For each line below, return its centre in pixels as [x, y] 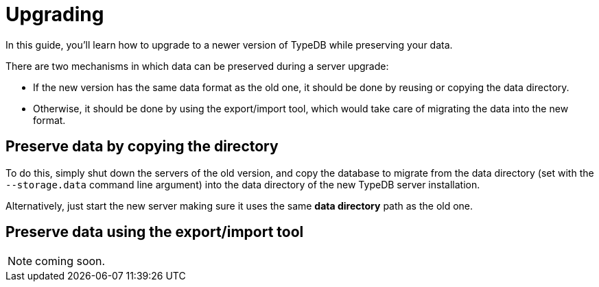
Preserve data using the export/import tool [155, 232]
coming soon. [70, 261]
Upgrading [55, 14]
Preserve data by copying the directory [142, 147]
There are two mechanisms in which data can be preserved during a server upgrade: [197, 66]
